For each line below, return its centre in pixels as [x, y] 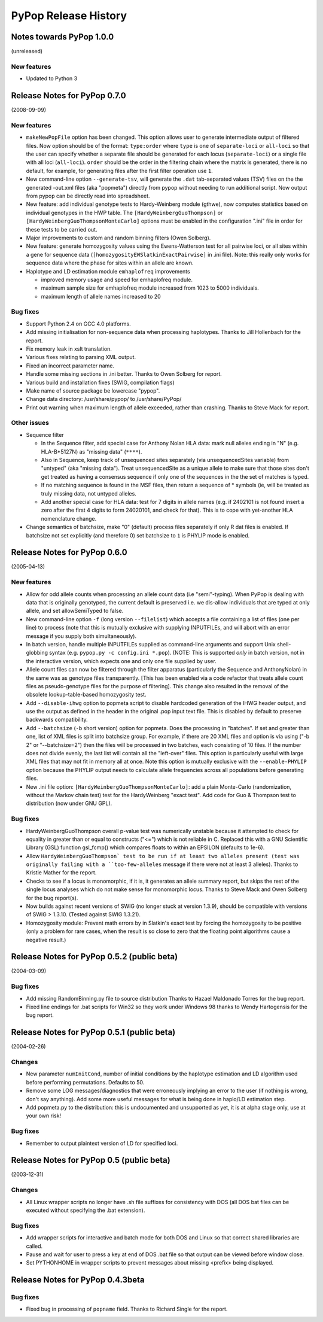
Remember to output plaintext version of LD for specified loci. [102, 1143]
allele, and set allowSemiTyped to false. [75, 611]
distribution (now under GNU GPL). [69, 803]
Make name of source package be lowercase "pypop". [93, 390]
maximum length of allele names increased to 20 [101, 296]
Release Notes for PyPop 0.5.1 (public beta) [93, 1032]
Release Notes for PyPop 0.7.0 [68, 96]
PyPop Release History [69, 16]
